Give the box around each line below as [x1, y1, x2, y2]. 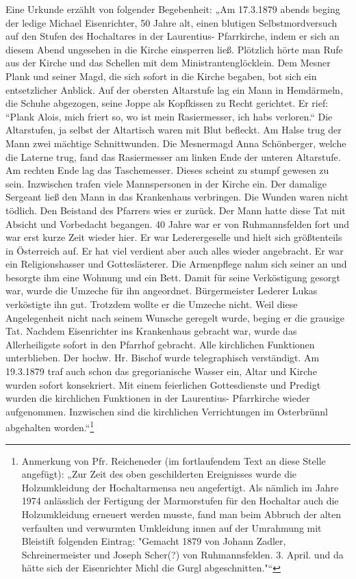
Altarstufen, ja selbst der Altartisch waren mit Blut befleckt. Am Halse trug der [5, 123, 342, 137]
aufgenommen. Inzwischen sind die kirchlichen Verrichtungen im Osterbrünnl [5, 404, 329, 418]
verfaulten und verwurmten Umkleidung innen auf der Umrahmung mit [21, 520, 322, 535]
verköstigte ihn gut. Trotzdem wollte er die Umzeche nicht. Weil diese [5, 297, 298, 311]
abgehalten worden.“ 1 [5, 418, 94, 435]
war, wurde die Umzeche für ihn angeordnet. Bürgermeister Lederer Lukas [5, 283, 318, 298]
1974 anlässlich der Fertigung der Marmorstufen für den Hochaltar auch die [21, 493, 339, 508]
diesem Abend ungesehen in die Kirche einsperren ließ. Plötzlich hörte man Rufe [5, 42, 343, 56]
